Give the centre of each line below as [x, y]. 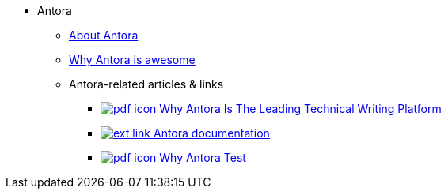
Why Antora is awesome [132, 60]
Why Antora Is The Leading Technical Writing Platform [300, 109]
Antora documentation [211, 133]
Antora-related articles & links [146, 84]
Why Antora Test [203, 157]
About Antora [104, 35]
